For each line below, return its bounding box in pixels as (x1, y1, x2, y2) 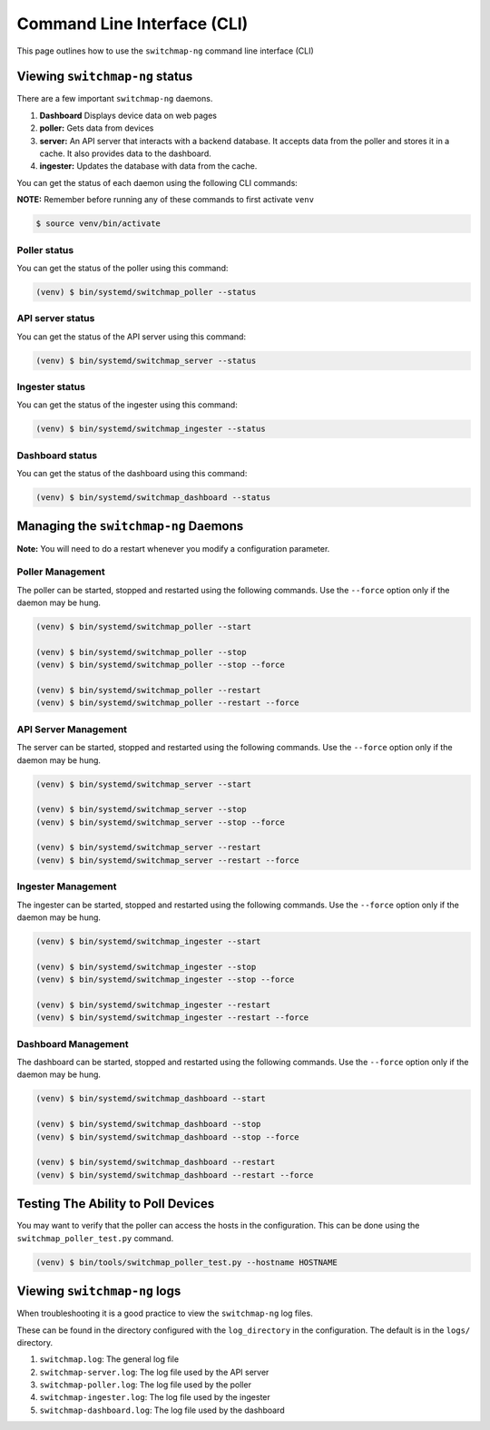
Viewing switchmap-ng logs (16, 1284, 181, 1299)
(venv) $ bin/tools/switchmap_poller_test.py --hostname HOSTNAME (35, 1257, 338, 1268)
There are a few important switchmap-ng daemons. (16, 93, 213, 104)
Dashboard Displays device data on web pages (39, 110, 218, 121)
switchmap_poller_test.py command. (16, 1232, 174, 1243)
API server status (16, 312, 95, 325)
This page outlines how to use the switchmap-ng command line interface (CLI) (16, 45, 315, 56)
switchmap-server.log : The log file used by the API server (39, 1366, 269, 1377)
